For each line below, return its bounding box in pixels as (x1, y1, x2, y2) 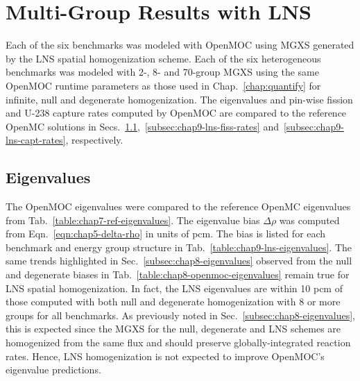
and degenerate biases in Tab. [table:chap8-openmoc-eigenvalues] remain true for (6, 267, 350, 282)
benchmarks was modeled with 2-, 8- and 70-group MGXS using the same (6, 65, 319, 79)
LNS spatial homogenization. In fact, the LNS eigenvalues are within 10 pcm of (6, 280, 343, 295)
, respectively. (65, 133, 123, 147)
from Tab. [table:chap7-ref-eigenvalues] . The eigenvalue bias (6, 212, 260, 227)
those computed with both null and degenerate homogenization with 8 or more (6, 294, 341, 309)
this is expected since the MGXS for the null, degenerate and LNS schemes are (6, 321, 341, 336)
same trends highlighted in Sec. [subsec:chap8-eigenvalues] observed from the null (6, 253, 352, 268)
